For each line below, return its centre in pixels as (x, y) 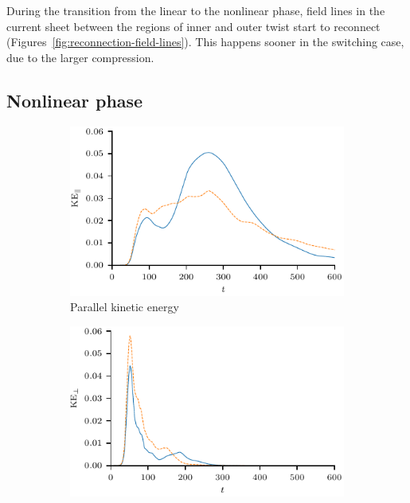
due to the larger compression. (80, 57)
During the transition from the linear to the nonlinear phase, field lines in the (196, 10)
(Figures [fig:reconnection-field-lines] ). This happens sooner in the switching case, (205, 42)
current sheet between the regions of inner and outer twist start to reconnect (193, 26)
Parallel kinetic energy (125, 307)
